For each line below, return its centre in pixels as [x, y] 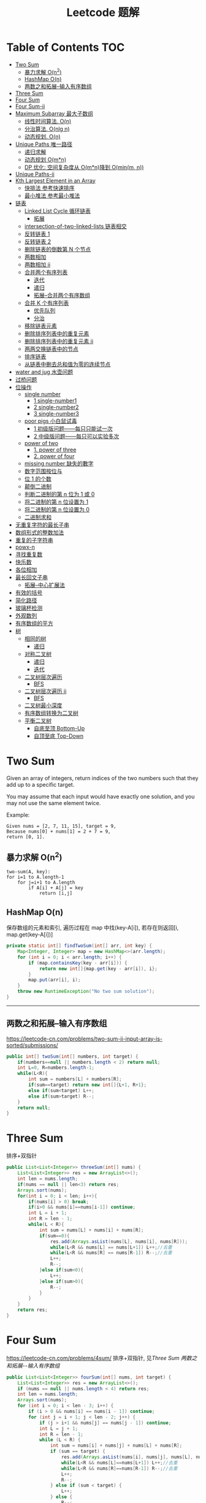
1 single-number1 [55, 400]
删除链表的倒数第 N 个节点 [58, 249]
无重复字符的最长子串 [42, 524]
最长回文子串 [31, 577]
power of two [41, 443]
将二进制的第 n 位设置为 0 [57, 509]
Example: [18, 815]
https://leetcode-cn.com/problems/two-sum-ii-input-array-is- [85, 1038]
